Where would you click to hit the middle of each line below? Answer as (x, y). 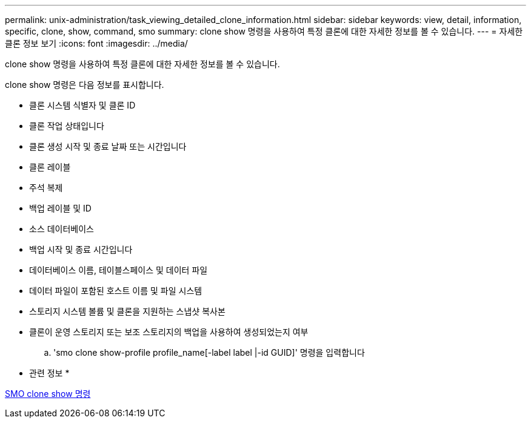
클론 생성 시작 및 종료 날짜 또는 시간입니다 (108, 146)
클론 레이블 (50, 167)
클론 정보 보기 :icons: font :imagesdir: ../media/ (96, 43)
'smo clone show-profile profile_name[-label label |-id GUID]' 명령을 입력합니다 (209, 352)
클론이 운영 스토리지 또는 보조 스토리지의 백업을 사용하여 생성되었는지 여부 (169, 332)
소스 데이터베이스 (62, 229)
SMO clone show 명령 (48, 394)
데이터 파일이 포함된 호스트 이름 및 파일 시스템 (116, 291)
